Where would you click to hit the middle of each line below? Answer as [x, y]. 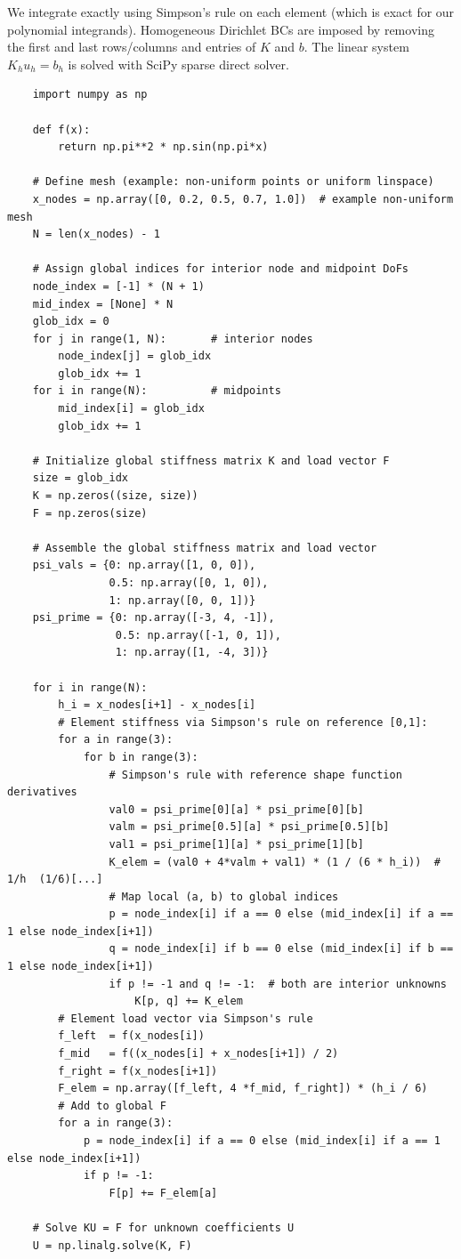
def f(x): [61, 129]
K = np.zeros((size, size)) [115, 496]
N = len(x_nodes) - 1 [96, 234]
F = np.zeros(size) [90, 513]
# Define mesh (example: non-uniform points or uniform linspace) [233, 182]
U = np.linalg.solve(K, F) [112, 1245]
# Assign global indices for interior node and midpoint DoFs [221, 269]
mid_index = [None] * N [103, 304]
